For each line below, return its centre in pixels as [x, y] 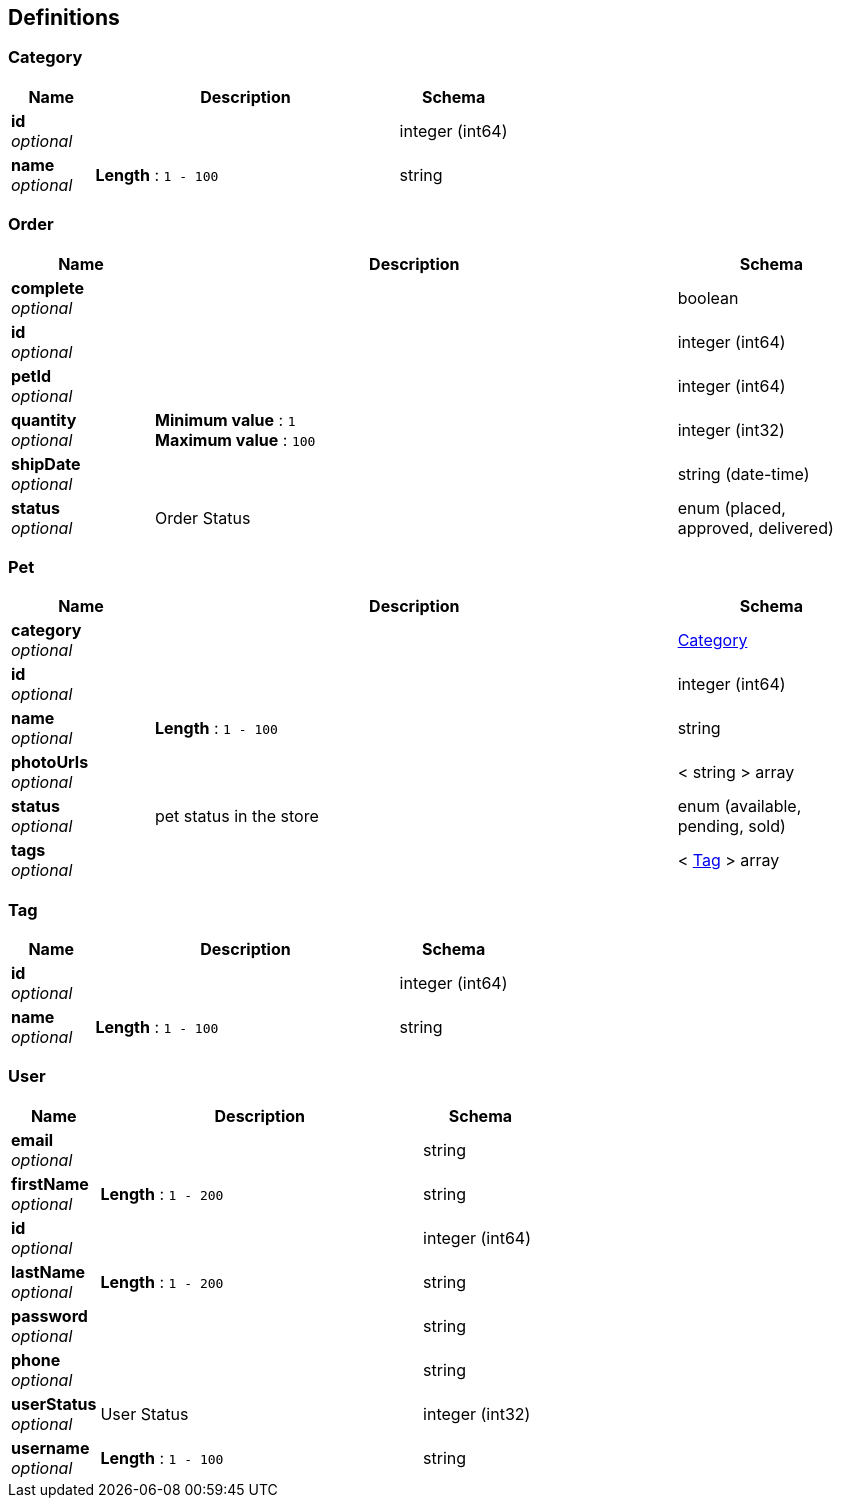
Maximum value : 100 [235, 439]
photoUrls [50, 762]
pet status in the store [236, 816]
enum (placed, [731, 507]
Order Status [202, 517]
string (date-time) [743, 473]
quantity [44, 419]
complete [48, 287]
